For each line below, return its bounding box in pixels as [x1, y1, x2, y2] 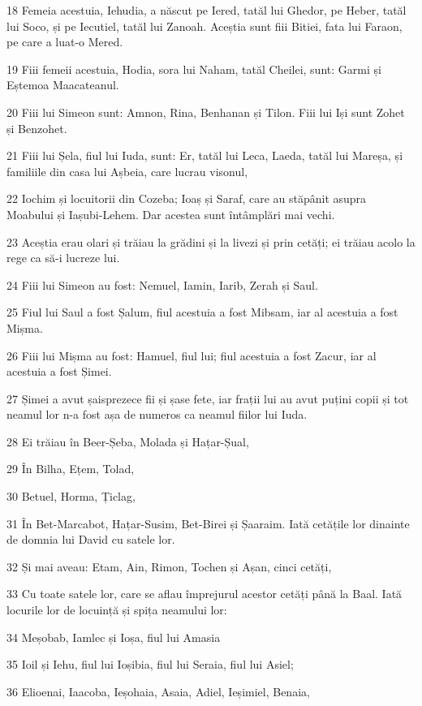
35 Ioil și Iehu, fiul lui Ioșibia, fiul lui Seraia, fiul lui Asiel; [6, 656, 294, 673]
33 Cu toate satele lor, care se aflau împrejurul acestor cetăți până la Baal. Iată [6, 585, 403, 602]
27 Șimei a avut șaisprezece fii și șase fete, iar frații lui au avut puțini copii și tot [6, 390, 409, 407]
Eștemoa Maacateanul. [6, 76, 119, 93]
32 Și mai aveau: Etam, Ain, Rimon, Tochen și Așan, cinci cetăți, [6, 557, 332, 575]
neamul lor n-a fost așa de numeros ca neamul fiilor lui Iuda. [6, 406, 308, 423]
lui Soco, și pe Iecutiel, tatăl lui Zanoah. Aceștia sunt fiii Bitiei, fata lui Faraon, [6, 17, 403, 34]
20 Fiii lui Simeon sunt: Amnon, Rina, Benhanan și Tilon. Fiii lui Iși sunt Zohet [6, 103, 405, 120]
